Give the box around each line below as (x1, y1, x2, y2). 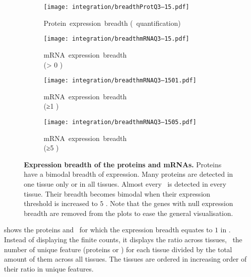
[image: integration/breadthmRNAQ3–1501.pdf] (44, 77, 196, 84)
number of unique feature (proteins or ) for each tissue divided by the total (4, 244, 232, 254)
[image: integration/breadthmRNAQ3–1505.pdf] (44, 118, 196, 126)
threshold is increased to (24, 198, 98, 208)
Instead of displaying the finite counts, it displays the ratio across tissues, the (4, 234, 243, 244)
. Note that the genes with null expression (106, 198, 233, 208)
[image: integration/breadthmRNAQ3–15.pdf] (44, 35, 189, 43)
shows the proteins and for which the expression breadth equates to (4, 224, 213, 235)
